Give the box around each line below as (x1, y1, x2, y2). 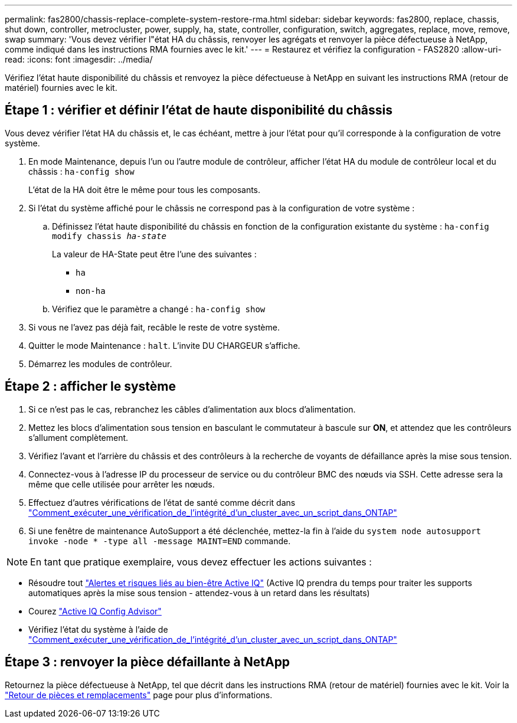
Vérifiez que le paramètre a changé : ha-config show (52, 303, 266, 314)
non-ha (76, 286, 106, 296)
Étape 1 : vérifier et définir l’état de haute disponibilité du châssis (5, 103, 393, 118)
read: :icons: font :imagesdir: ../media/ (5, 54, 153, 64)
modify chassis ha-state (52, 231, 166, 241)
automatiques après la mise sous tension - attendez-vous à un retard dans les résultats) (28, 587, 370, 598)
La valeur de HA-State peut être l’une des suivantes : (52, 248, 257, 259)
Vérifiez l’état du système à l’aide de (28, 624, 168, 634)
